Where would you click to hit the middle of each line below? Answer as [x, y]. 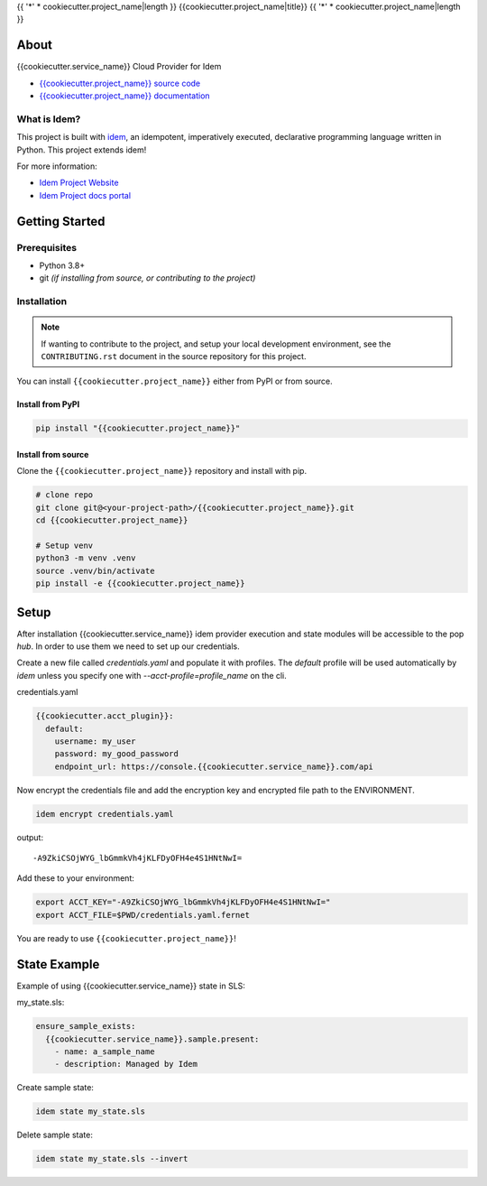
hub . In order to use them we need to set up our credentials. [129, 646]
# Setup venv [64, 545]
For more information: [57, 166]
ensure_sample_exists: [86, 1026]
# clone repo [64, 495]
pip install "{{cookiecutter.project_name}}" [138, 428]
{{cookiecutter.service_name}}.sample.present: [152, 1039]
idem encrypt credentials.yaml [105, 814]
